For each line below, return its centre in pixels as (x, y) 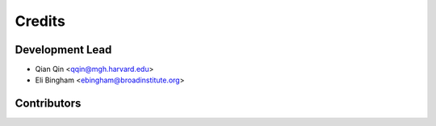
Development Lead (63, 50)
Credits (40, 21)
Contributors (48, 104)
